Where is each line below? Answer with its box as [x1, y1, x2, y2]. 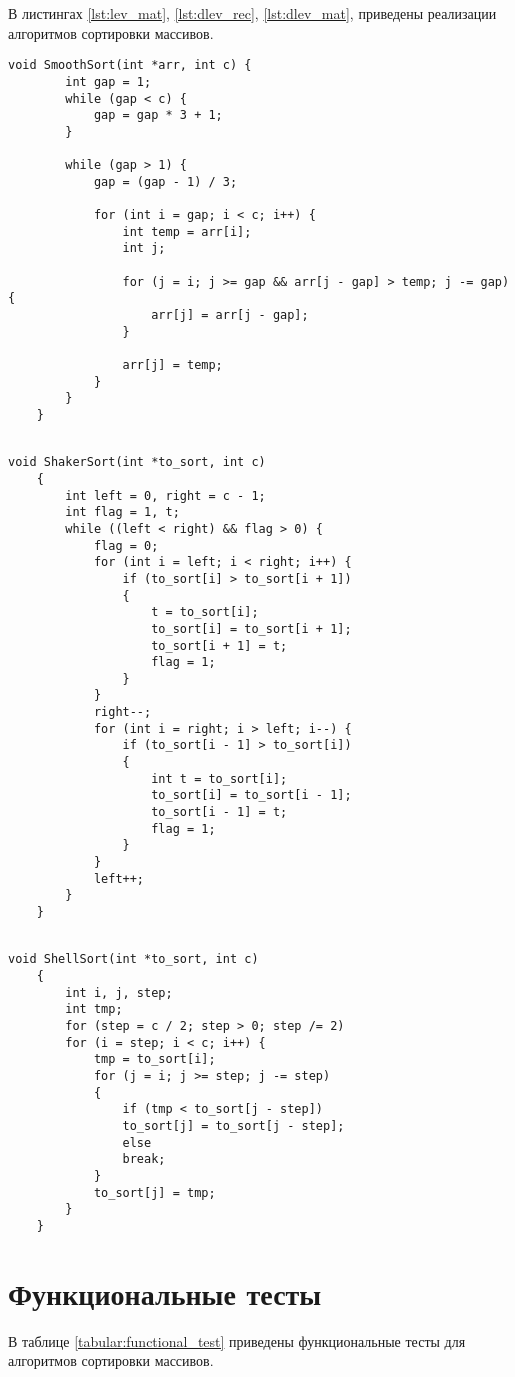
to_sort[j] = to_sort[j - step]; [122, 1118, 345, 1133]
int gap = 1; [65, 74, 152, 89]
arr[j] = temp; [122, 358, 223, 372]
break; [122, 1152, 166, 1167]
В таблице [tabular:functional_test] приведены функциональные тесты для [8, 1330, 466, 1351]
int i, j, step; [65, 985, 173, 1000]
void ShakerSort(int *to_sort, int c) [8, 455, 266, 470]
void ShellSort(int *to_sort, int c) [8, 952, 259, 967]
